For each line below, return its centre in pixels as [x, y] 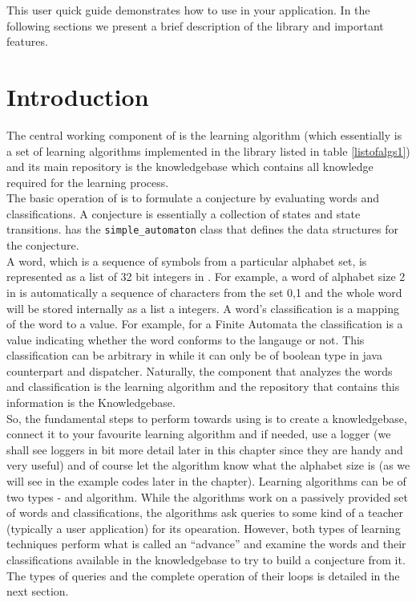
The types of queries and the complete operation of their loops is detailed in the [203, 575]
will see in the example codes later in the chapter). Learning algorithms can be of [206, 481]
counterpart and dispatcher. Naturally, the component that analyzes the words [200, 370]
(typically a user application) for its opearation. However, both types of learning [204, 528]
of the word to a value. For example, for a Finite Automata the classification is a [205, 324]
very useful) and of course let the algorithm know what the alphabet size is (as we [208, 465]
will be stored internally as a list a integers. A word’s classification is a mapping [203, 308]
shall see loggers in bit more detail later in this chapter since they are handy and [205, 449]
